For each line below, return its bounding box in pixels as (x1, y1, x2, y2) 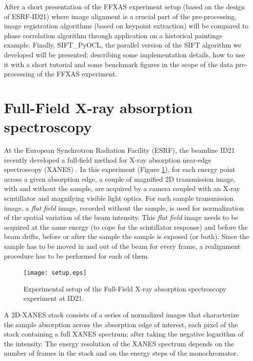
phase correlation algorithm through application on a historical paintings (4, 30, 222, 40)
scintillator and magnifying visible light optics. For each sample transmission (4, 193, 234, 203)
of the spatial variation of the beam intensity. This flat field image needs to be (4, 212, 238, 222)
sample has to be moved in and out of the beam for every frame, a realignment (4, 241, 241, 251)
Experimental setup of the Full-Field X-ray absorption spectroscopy (23, 283, 227, 293)
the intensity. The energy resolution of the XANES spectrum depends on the (4, 338, 234, 348)
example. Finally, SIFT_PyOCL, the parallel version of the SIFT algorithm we (4, 40, 241, 50)
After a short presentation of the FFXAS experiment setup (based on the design (4, 1, 245, 11)
